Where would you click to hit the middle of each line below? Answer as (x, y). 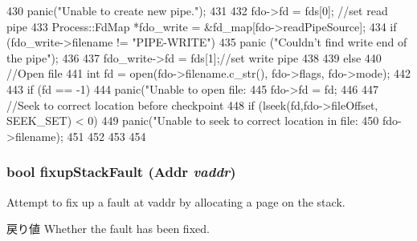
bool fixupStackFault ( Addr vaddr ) (121, 172)
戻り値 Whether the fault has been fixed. (108, 229)
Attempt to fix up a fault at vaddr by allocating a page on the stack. (176, 201)
